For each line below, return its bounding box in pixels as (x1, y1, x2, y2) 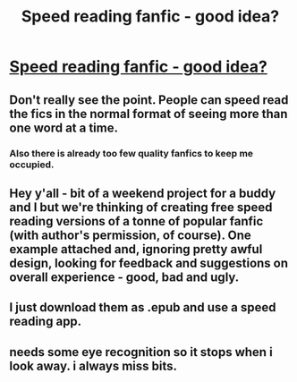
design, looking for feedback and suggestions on (9, 255, 289, 270)
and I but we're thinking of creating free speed (9, 199, 273, 215)
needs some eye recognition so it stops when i (9, 344, 273, 360)
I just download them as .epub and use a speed (9, 300, 276, 315)
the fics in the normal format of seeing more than (9, 106, 288, 122)
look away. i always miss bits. (9, 358, 177, 373)
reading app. (9, 314, 82, 329)
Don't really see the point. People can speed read (9, 92, 289, 107)
